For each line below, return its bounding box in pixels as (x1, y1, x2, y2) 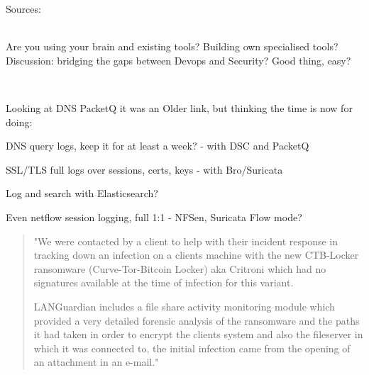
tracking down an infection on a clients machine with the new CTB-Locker (33, 247, 359, 262)
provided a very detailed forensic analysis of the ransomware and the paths (33, 313, 360, 328)
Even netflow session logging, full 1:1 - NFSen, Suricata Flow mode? (6, 209, 302, 224)
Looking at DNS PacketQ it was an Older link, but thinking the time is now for (6, 100, 353, 115)
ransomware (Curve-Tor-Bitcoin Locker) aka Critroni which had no (33, 261, 326, 276)
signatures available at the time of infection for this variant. (33, 275, 294, 290)
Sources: (6, 1, 41, 16)
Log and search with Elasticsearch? (6, 186, 158, 201)
